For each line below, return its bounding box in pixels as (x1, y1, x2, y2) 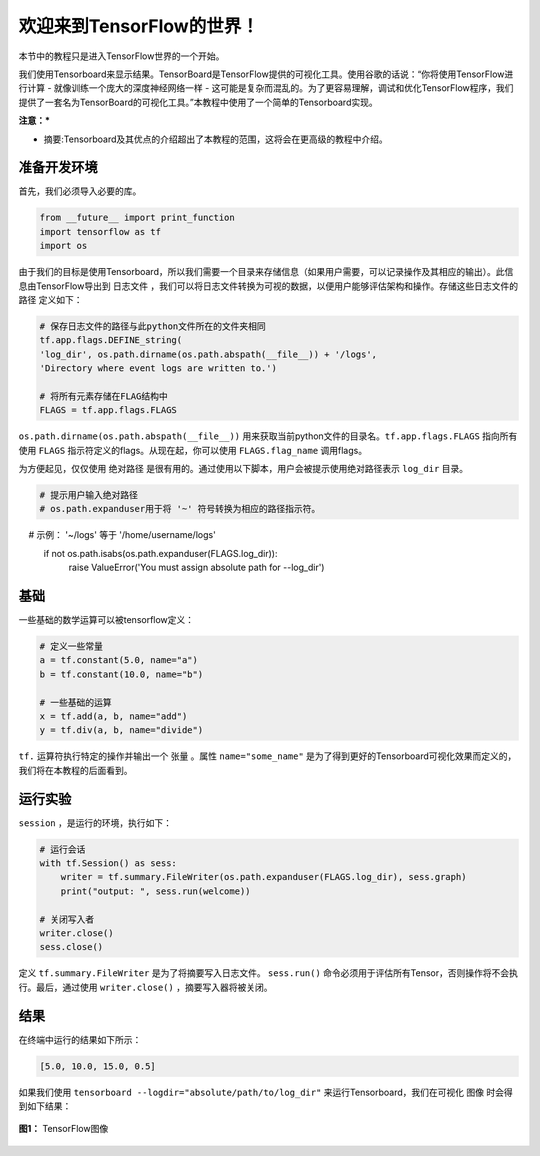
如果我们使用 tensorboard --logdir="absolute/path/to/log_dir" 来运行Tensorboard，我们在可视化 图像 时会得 (18, 1086, 514, 1098)
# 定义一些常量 (39, 641, 104, 652)
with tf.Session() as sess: (39, 858, 177, 869)
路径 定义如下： (18, 293, 83, 305)
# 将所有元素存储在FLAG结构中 (39, 390, 169, 402)
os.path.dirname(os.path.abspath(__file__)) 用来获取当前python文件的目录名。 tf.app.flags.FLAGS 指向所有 (18, 430, 518, 442)
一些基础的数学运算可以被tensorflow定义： (18, 614, 195, 626)
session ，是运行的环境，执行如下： (18, 816, 172, 829)
